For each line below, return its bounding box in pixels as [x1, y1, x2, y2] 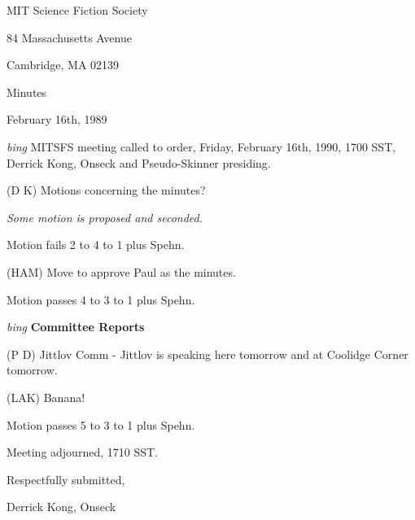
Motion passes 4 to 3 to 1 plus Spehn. [7, 291, 195, 308]
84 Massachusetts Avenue [7, 28, 132, 46]
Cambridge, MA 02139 [7, 56, 120, 73]
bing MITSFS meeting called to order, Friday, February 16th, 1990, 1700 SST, [7, 138, 396, 155]
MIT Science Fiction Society [7, 2, 148, 18]
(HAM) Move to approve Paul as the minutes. [7, 263, 236, 280]
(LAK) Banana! [7, 388, 85, 405]
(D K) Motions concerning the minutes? [7, 181, 206, 199]
